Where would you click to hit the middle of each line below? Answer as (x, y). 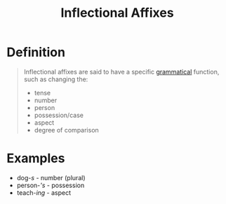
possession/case (59, 115)
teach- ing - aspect (44, 192)
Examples (36, 158)
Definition (36, 52)
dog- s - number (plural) (51, 177)
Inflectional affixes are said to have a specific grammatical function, (121, 72)
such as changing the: (56, 79)
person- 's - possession (51, 185)
